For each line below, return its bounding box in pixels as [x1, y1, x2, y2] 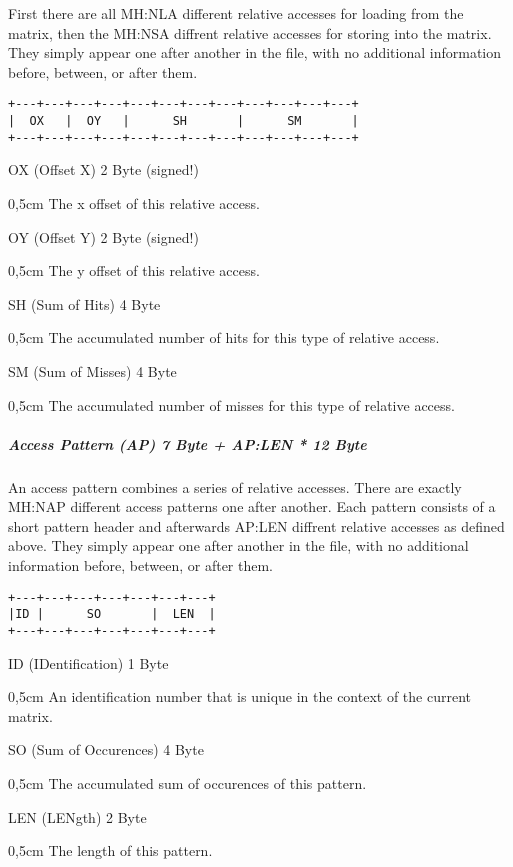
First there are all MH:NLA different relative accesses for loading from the [8, 3, 464, 23]
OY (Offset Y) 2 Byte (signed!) [8, 226, 199, 247]
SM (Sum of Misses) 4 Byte [8, 360, 177, 381]
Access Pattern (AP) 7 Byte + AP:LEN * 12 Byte [8, 433, 367, 454]
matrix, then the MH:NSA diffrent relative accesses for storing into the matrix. [8, 22, 492, 43]
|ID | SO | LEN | [8, 607, 216, 622]
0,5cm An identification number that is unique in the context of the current [8, 686, 472, 707]
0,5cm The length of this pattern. [8, 840, 213, 861]
